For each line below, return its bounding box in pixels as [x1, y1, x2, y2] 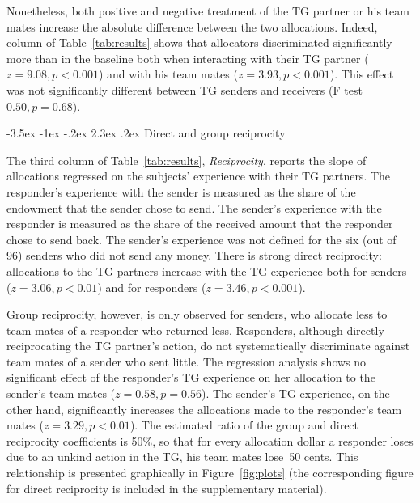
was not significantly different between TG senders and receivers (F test [6, 81, 363, 98]
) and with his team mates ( [98, 66, 238, 82]
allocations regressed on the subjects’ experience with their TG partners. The [6, 167, 391, 184]
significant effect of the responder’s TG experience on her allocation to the [6, 369, 375, 386]
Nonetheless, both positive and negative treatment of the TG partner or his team [6, 2, 409, 19]
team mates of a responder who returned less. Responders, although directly [6, 321, 384, 338]
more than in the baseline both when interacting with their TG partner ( [6, 49, 369, 66]
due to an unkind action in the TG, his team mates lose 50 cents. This [6, 448, 358, 465]
